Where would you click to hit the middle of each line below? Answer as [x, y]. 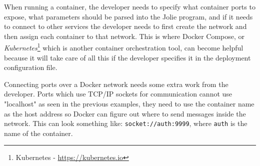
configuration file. [31, 67]
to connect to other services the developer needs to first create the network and [125, 26]
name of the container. [38, 133]
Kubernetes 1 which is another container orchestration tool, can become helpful [124, 47]
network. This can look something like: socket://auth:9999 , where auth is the [126, 123]
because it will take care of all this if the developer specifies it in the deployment [127, 57]
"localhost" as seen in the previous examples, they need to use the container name [129, 103]
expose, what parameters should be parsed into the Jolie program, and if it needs [128, 16]
